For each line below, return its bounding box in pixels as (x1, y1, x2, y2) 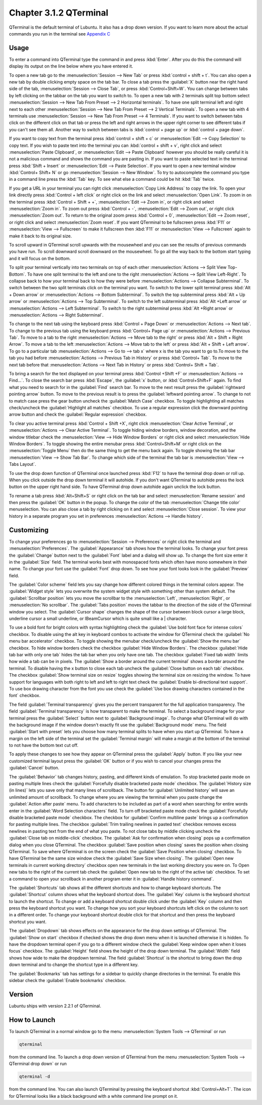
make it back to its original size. (9, 233, 72, 239)
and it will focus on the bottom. (9, 255, 71, 261)
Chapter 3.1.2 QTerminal (9, 7, 109, 18)
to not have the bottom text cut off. (9, 742, 79, 748)
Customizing (9, 526, 49, 534)
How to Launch (9, 1016, 56, 1024)
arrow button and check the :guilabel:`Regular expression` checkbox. (9, 411, 147, 418)
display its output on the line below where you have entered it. (9, 63, 133, 69)
